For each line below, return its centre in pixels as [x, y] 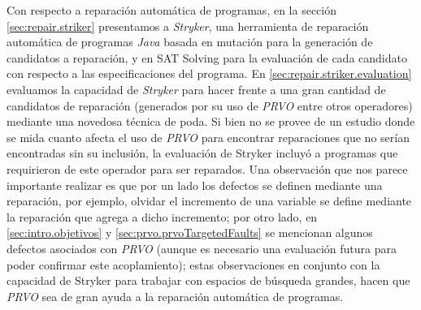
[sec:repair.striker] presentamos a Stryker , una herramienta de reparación [188, 26]
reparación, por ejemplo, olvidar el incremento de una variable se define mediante [209, 201]
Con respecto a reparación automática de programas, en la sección [171, 10]
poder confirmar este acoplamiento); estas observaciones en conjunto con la [193, 264]
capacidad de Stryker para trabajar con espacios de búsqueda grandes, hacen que [208, 280]
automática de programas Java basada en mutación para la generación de [190, 42]
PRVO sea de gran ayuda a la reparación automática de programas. [175, 296]
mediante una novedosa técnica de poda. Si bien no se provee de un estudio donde [211, 121]
